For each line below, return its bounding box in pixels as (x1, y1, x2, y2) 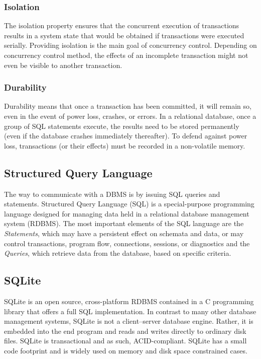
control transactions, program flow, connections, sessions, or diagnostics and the (4, 238, 250, 248)
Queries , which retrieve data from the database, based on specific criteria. (4, 248, 231, 258)
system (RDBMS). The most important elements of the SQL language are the (4, 218, 244, 229)
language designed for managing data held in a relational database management (4, 208, 249, 219)
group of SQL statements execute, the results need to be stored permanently (4, 120, 239, 131)
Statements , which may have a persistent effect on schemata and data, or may (4, 228, 244, 238)
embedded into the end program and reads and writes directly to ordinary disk (4, 325, 246, 336)
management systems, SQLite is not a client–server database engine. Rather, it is (4, 316, 253, 326)
